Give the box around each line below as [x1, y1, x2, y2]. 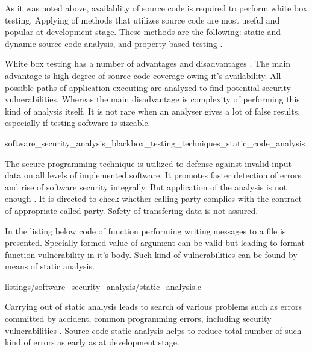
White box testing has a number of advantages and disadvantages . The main [5, 57, 291, 70]
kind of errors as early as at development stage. [5, 336, 179, 348]
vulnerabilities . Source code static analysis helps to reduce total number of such [5, 324, 302, 336]
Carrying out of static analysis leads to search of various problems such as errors [5, 300, 302, 313]
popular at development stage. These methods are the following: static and [5, 25, 281, 38]
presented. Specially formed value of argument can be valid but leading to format [5, 236, 305, 249]
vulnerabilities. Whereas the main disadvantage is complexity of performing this [5, 93, 300, 105]
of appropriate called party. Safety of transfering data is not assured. [5, 204, 258, 216]
